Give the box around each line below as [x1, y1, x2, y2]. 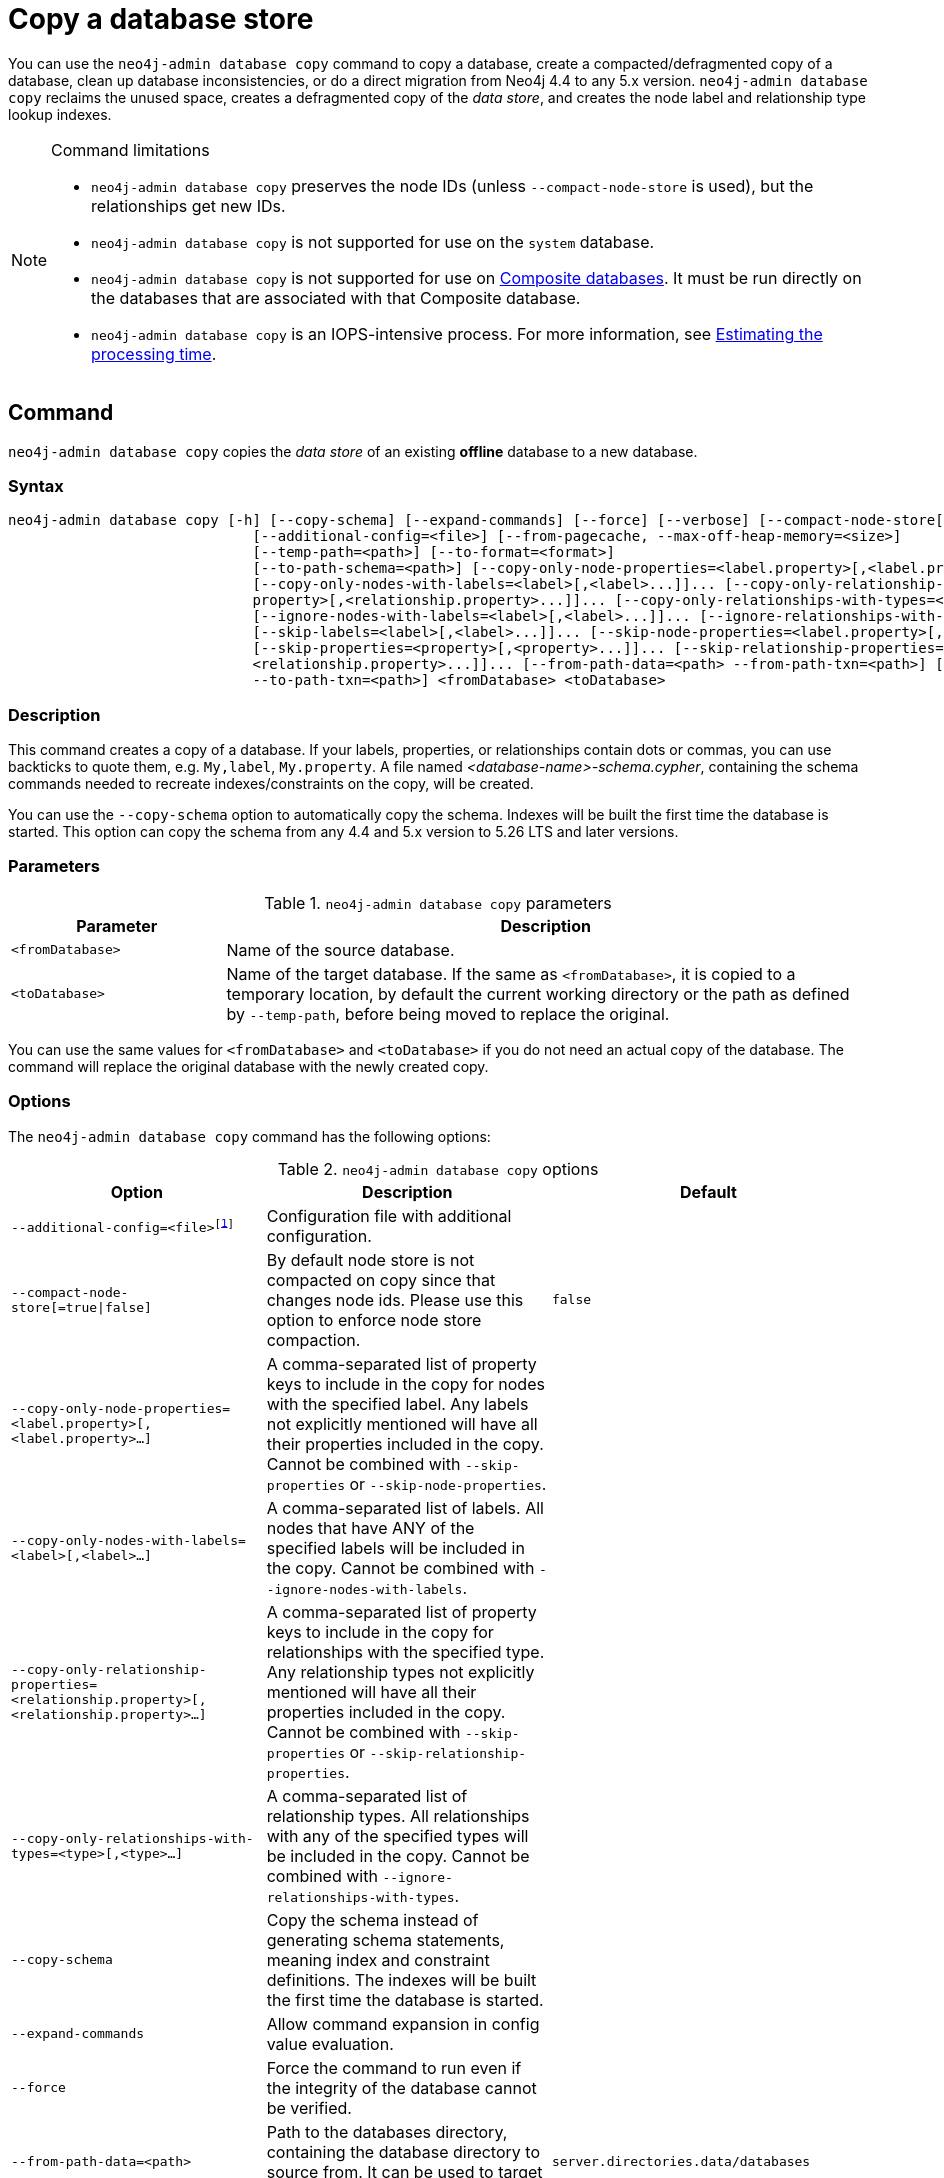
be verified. [266, 2097, 352, 2118]
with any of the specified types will [266, 1825, 529, 1846]
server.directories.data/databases [551, 2154, 811, 2170]
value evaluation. [266, 2033, 394, 2054]
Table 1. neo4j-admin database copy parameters [264, 892, 612, 913]
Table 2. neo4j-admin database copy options [277, 1158, 599, 1179]
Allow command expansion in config [266, 2013, 540, 2034]
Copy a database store [8, 2, 314, 36]
